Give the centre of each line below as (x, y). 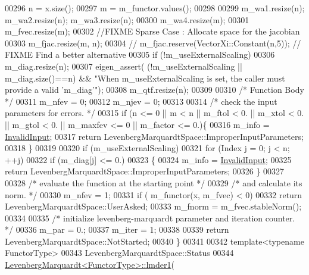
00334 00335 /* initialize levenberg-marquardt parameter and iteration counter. (150, 218)
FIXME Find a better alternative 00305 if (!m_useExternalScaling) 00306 (140, 54)
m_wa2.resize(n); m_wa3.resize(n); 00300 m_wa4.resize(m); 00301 (127, 19)
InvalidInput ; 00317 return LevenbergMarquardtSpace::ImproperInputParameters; (154, 136)
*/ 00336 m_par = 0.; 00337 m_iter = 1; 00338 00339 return (117, 229)
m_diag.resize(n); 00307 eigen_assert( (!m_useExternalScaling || (124, 66)
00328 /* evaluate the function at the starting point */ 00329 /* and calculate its (154, 182)
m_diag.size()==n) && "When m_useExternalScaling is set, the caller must (145, 78)
